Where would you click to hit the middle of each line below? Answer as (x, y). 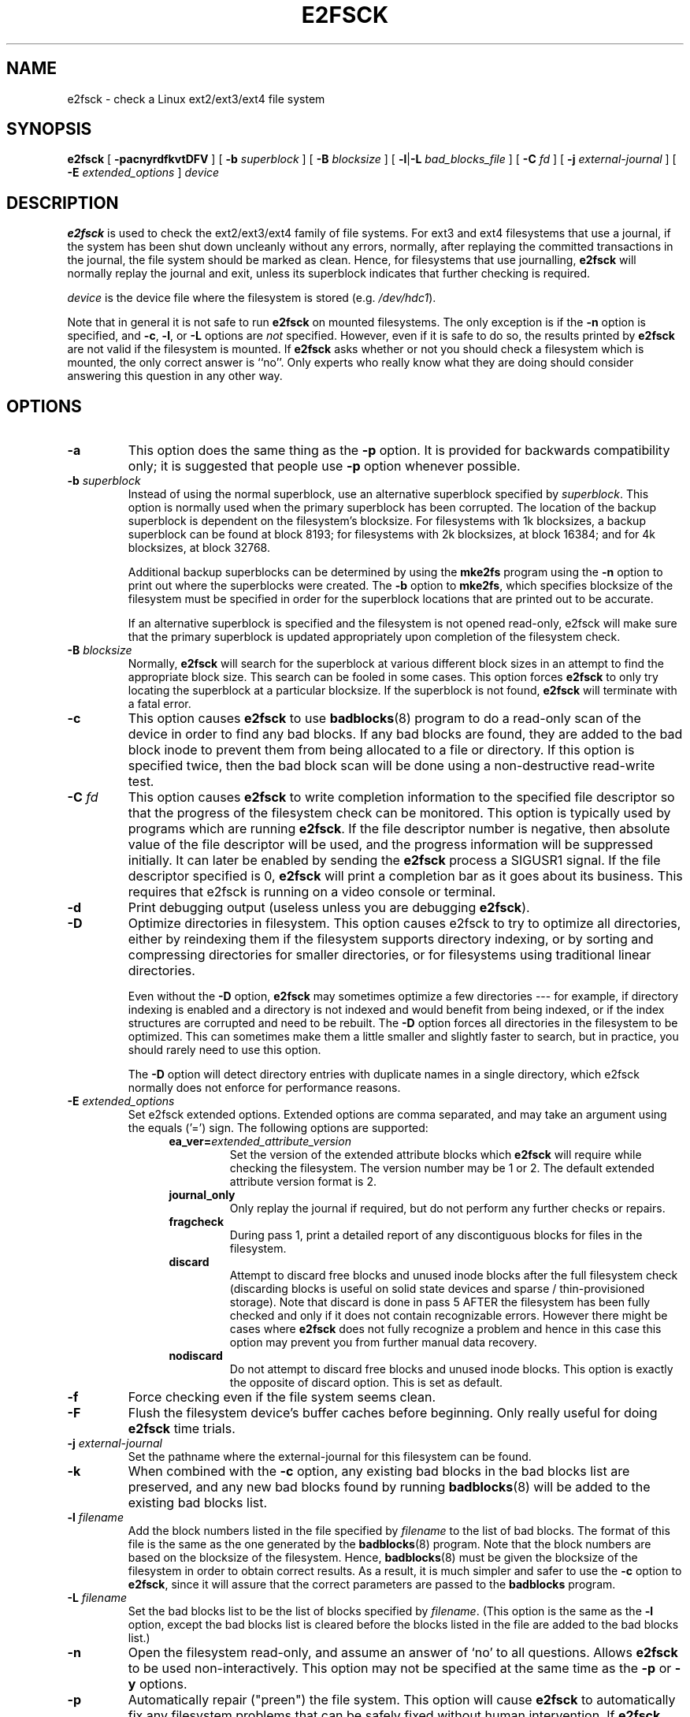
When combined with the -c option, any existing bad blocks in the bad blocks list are (379, 1471)
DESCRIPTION (63, 203)
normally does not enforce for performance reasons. (264, 1088)
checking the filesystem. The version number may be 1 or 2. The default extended (442, 1168)
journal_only (202, 1195)
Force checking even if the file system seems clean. (282, 1397)
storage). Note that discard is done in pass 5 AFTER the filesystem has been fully (440, 1302)
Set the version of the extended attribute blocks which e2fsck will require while (436, 1155)
